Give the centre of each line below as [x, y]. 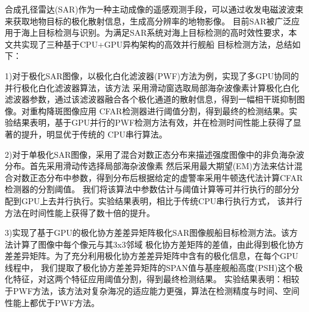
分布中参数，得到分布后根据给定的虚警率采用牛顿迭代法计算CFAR [174, 177]
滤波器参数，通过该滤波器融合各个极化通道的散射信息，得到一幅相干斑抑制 [151, 99]
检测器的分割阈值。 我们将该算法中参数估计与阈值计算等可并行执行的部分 [148, 189]
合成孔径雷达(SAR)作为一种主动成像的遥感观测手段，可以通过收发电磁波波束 [154, 9]
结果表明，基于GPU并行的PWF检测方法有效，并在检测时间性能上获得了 [153, 122]
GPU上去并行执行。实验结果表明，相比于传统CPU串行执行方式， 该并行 [162, 200]
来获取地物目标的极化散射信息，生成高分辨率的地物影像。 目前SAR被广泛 [148, 21]
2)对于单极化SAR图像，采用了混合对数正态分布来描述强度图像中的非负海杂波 [155, 154]
